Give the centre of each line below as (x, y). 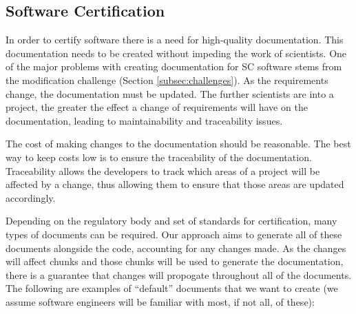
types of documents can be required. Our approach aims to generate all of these (174, 234)
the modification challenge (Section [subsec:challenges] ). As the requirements (167, 80)
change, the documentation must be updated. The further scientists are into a (170, 93)
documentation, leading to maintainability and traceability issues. (144, 120)
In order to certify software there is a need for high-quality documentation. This (175, 40)
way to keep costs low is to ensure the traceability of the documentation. (159, 157)
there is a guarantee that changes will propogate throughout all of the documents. (179, 274)
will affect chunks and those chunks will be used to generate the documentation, (175, 261)
